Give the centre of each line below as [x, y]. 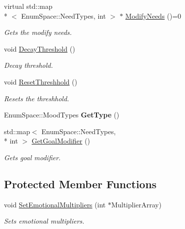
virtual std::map [28, 6]
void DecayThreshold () [40, 48]
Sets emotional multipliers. [44, 221]
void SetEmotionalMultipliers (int [55, 204]
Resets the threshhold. [37, 98]
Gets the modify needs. [38, 32]
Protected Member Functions [80, 184]
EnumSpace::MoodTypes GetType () [62, 115]
